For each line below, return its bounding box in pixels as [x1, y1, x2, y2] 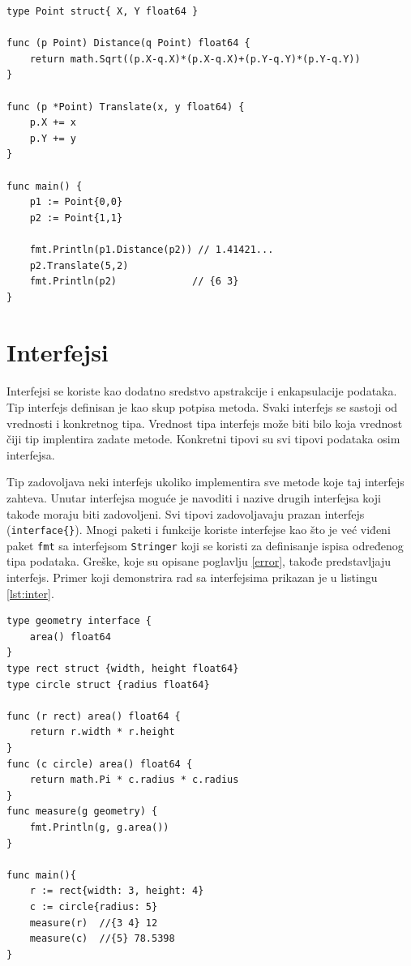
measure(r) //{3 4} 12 [29, 917, 158, 929]
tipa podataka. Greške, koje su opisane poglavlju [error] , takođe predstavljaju [6, 553, 391, 570]
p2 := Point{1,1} [29, 212, 123, 224]
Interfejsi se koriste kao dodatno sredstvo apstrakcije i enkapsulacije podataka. [6, 383, 397, 400]
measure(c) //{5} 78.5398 [29, 933, 175, 945]
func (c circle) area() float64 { [6, 758, 193, 770]
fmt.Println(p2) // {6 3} [29, 276, 239, 288]
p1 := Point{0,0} [29, 196, 123, 208]
